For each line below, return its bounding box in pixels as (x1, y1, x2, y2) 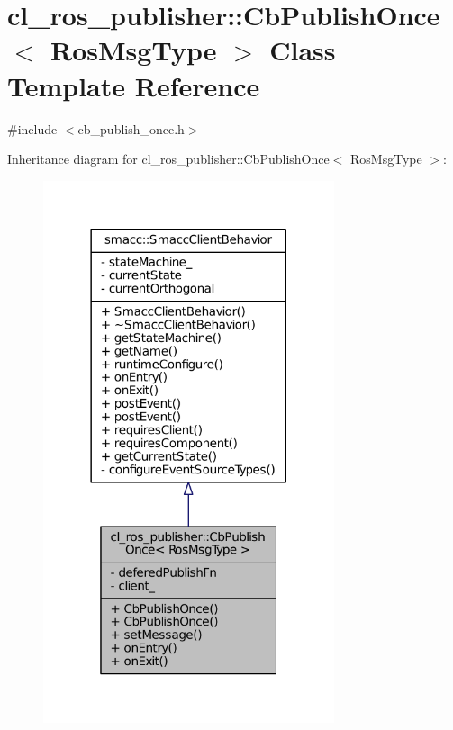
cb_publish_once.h (77, 119, 185, 138)
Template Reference (7, 67, 260, 104)
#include (7, 119, 58, 138)
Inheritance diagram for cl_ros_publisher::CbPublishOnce (7, 149, 330, 168)
